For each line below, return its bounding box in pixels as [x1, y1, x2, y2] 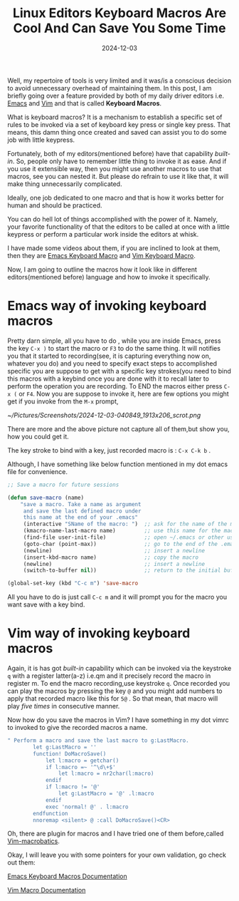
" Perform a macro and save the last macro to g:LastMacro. [7, 737, 190, 744]
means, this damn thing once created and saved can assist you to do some [7, 128, 227, 136]
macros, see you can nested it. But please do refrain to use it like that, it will [7, 172, 229, 180]
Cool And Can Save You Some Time [13, 20, 226, 36]
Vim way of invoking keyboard [7, 625, 191, 642]
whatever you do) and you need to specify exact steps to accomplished [7, 359, 217, 368]
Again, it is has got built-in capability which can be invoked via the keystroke [7, 664, 232, 673]
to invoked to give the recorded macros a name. [7, 724, 148, 732]
